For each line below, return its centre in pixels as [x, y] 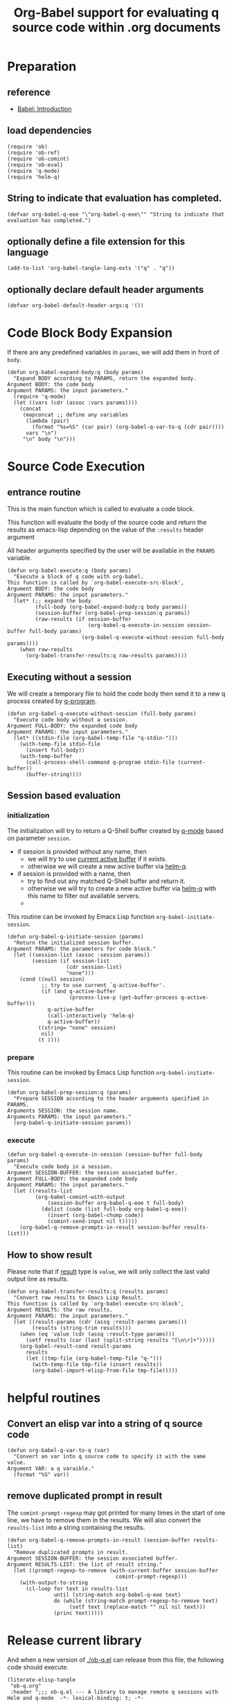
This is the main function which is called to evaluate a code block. [101, 509]
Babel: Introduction [44, 109]
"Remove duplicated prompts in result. [71, 1552]
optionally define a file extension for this [96, 242]
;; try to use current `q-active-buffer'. [104, 985]
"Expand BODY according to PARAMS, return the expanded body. [105, 379]
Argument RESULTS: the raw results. [60, 1310]
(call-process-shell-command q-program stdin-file [100, 762]
